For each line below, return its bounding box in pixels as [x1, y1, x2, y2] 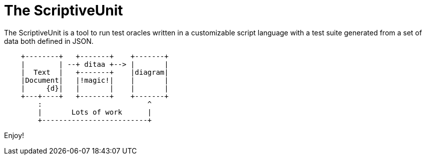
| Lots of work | [38, 108, 152, 116]
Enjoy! [4, 131, 25, 140]
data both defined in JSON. [4, 36, 94, 45]
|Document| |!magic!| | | [21, 76, 169, 84]
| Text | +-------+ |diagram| [21, 68, 169, 76]
